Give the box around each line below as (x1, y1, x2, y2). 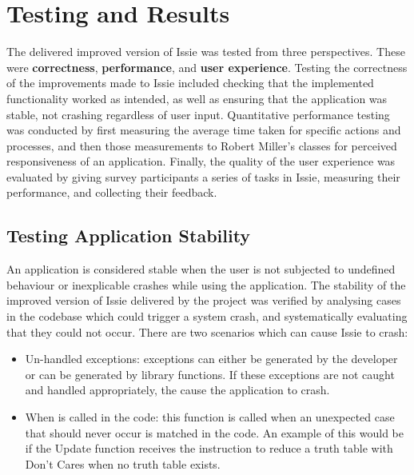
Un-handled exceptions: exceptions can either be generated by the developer (25, 350, 398, 367)
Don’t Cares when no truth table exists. (25, 455, 221, 472)
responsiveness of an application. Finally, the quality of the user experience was (6, 153, 396, 170)
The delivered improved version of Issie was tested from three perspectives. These (6, 43, 405, 60)
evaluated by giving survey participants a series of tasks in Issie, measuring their (6, 168, 400, 185)
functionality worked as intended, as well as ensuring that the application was (6, 90, 388, 106)
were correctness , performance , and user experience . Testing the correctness (6, 58, 408, 75)
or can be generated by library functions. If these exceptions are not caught (25, 365, 395, 382)
